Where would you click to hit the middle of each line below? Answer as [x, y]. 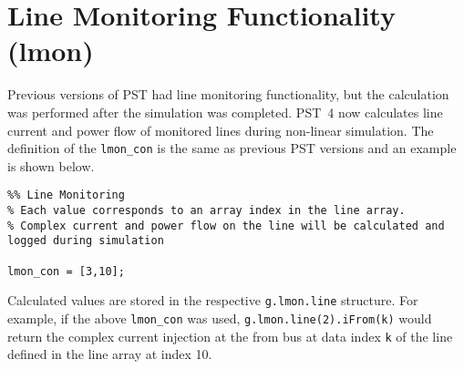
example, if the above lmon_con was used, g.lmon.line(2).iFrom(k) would [220, 318]
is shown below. [51, 165]
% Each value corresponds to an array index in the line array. [206, 210]
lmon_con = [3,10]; [66, 271]
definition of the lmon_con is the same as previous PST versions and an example [232, 148]
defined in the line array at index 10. [110, 354]
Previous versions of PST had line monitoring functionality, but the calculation [228, 94]
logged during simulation [86, 241]
